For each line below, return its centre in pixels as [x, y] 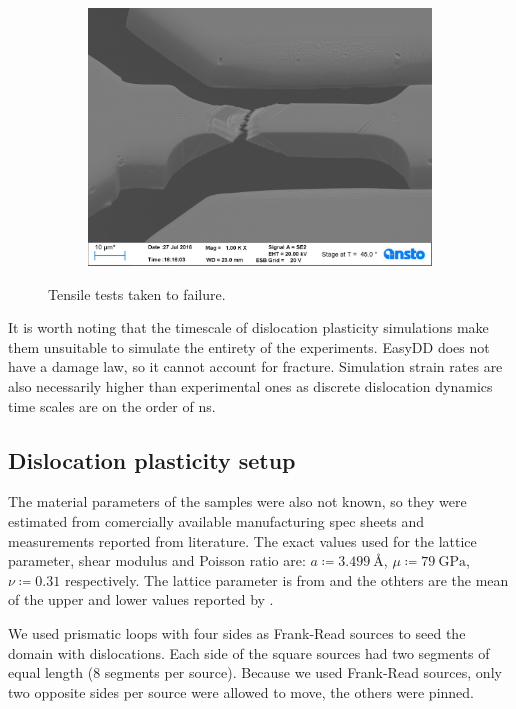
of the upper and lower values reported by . [141, 599]
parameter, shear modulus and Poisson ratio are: [157, 560]
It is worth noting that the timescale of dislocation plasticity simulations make [248, 327]
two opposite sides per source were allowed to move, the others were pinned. [241, 691]
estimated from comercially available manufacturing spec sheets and [216, 520]
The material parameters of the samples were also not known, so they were [237, 501]
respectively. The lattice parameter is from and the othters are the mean [286, 579]
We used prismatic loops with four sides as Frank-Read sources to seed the [237, 632]
